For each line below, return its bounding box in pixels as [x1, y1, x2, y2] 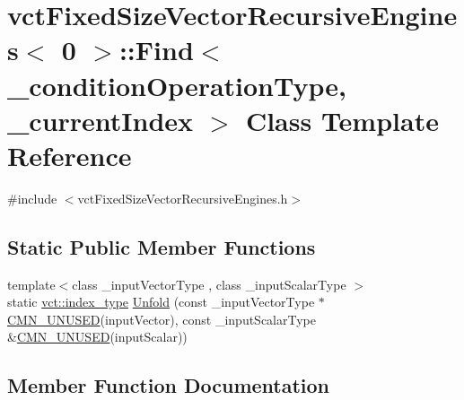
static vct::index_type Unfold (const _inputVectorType [7, 292, 315, 311]
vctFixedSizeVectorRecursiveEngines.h [77, 188, 288, 207]
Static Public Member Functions [7, 232, 316, 260]
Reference [7, 136, 132, 173]
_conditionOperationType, [7, 66, 346, 103]
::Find [118, 31, 194, 68]
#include [7, 188, 57, 207]
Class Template [245, 101, 439, 138]
